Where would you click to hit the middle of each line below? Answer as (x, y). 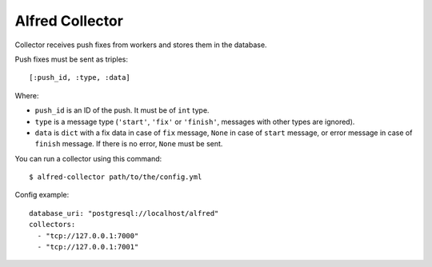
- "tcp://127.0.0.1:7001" (88, 247)
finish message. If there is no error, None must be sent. (129, 144)
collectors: (52, 225)
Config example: (42, 195)
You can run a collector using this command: (88, 158)
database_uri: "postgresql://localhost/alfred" (124, 213)
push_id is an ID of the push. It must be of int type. (122, 110)
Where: (27, 95)
